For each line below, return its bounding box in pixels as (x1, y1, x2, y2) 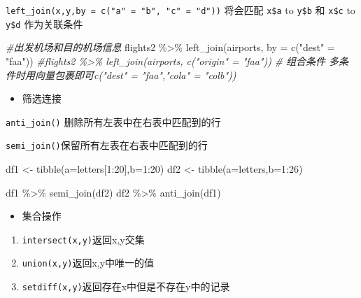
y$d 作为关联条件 (6, 16, 83, 31)
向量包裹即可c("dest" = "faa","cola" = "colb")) (34, 67, 236, 82)
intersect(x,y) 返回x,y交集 (22, 232, 145, 246)
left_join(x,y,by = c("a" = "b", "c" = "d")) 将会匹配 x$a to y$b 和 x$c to (6, 3, 355, 17)
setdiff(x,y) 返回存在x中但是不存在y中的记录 (22, 279, 230, 294)
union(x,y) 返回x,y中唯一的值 (22, 255, 155, 270)
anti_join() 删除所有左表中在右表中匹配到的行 (6, 114, 221, 129)
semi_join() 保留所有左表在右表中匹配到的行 (6, 138, 208, 152)
